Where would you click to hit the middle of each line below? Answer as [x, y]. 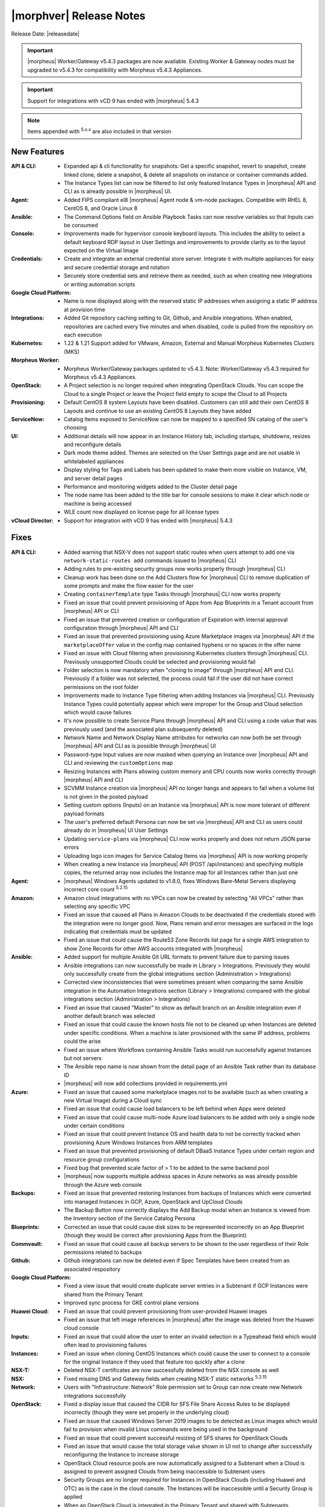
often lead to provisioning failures [105, 1345]
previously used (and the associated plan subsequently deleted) [144, 729]
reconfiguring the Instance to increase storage [122, 1455]
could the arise [82, 1041]
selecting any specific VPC [97, 906]
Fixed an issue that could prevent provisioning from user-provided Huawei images [166, 1311]
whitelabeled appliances [94, 461]
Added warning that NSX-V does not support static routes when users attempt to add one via [179, 552]
